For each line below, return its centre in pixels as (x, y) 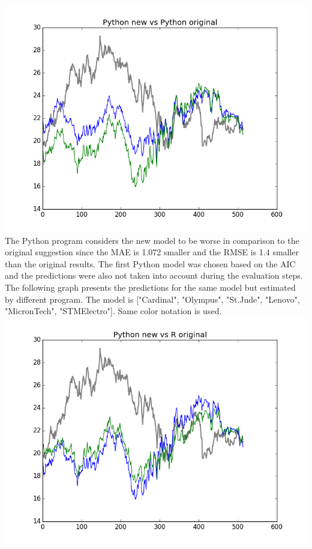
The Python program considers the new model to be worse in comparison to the (152, 240)
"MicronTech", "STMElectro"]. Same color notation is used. (113, 311)
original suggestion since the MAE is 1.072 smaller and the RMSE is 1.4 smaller (152, 252)
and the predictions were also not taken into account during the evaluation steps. (154, 275)
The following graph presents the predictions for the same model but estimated (150, 287)
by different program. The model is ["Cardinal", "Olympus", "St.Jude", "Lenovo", (152, 299)
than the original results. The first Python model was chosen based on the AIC (150, 263)
